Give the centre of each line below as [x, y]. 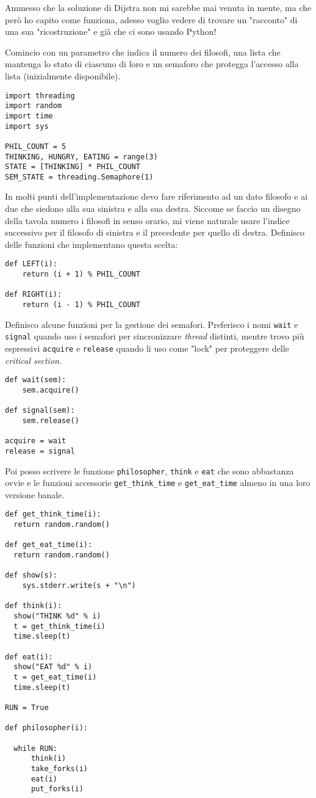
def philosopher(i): [47, 728]
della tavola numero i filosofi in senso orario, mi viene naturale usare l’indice [147, 220]
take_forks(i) [59, 768]
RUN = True [27, 707]
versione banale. [35, 494]
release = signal [40, 451]
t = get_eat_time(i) [55, 677]
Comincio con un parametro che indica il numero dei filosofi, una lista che [143, 52]
